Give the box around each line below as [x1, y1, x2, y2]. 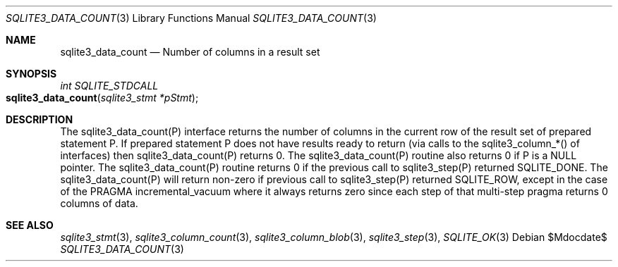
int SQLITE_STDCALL [60, 80, 159, 92]
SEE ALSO [6, 219, 54, 231]
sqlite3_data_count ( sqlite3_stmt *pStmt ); [6, 92, 199, 104]
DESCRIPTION [6, 113, 73, 125]
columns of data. [60, 197, 138, 209]
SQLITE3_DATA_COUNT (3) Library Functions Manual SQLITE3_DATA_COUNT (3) [6, 12, 377, 24]
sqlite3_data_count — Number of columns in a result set [60, 46, 320, 58]
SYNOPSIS [6, 68, 57, 80]
